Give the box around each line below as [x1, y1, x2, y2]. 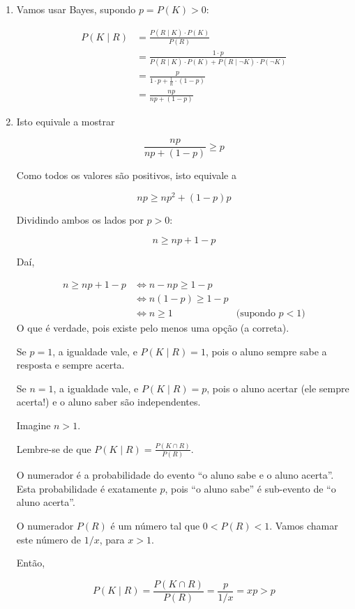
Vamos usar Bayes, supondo [16, 2, 136, 16]
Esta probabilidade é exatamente [16, 481, 157, 495]
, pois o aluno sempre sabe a [205, 344, 327, 358]
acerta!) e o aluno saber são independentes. [16, 394, 201, 409]
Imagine [16, 418, 51, 433]
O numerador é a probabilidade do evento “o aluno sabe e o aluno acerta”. [16, 468, 334, 482]
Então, [16, 555, 45, 570]
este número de [16, 532, 82, 546]
